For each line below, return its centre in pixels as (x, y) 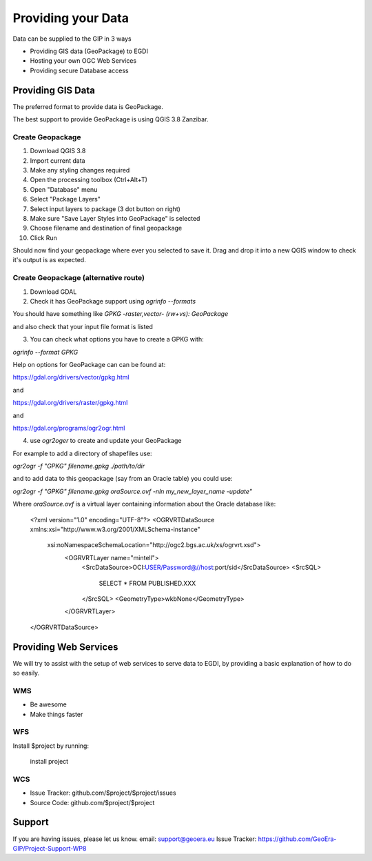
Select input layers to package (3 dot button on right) (105, 209)
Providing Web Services (65, 647)
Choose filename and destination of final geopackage (106, 228)
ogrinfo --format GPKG (45, 352)
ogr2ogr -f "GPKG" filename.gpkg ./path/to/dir (79, 466)
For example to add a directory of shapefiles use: (82, 453)
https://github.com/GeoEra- (297, 839)
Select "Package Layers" (65, 199)
